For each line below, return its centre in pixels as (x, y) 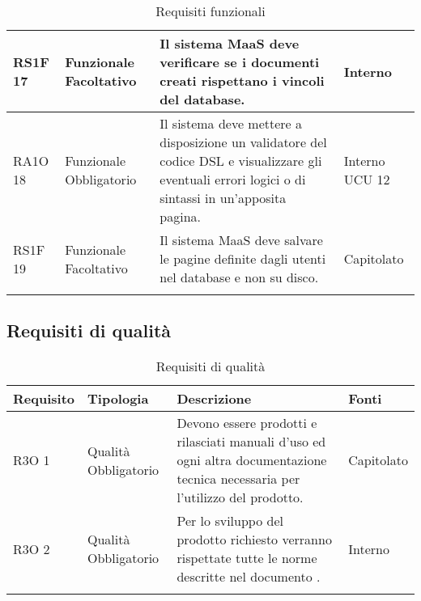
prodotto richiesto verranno (254, 540)
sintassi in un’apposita (223, 198)
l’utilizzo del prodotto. (240, 497)
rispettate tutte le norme (247, 558)
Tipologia (118, 399)
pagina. (180, 216)
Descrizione (214, 399)
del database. (202, 99)
